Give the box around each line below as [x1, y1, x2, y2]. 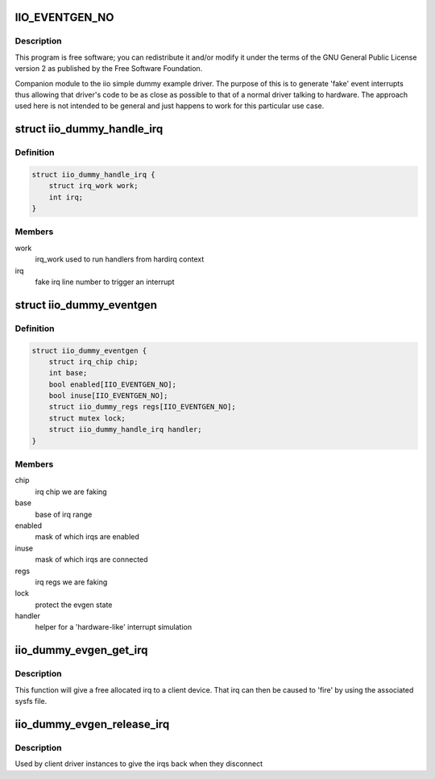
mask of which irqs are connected [35, 555, 148, 564]
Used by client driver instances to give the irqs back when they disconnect [14, 759, 263, 769]
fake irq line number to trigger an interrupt [35, 277, 175, 287]
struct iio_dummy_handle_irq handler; [48, 425, 202, 434]
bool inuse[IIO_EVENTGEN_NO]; [48, 392, 168, 400]
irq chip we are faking [35, 487, 108, 496]
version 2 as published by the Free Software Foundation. [14, 64, 203, 73]
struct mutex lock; [48, 413, 126, 423]
